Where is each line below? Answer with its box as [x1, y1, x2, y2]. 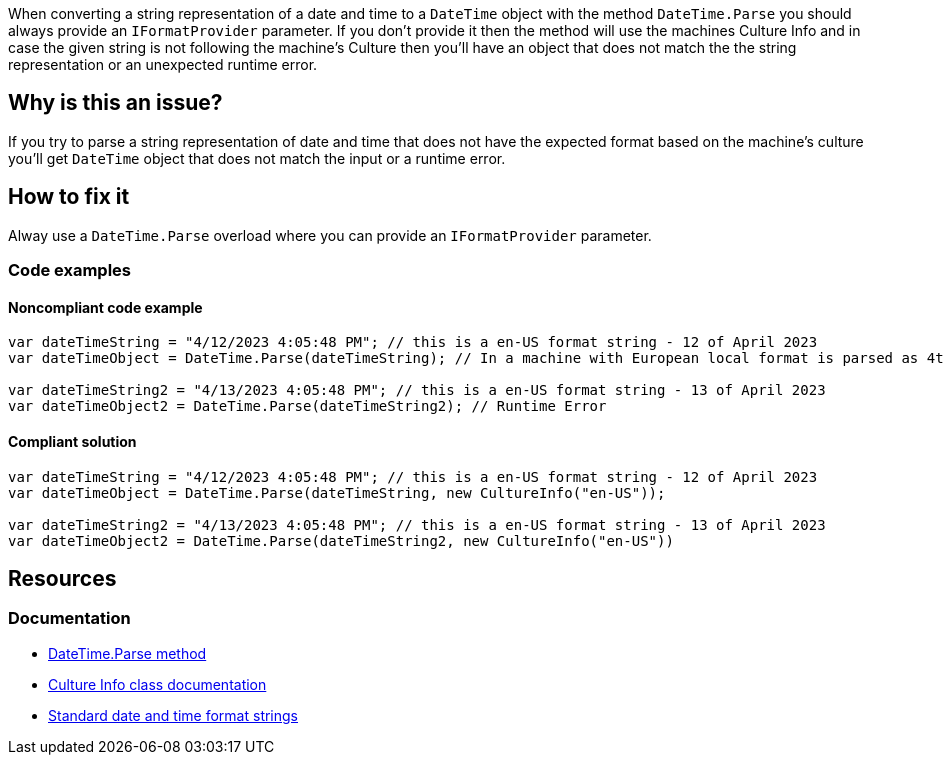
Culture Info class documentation [48, 675, 267, 693]
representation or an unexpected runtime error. [8, 56, 318, 73]
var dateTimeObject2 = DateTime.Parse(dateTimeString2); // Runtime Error [8, 398, 607, 415]
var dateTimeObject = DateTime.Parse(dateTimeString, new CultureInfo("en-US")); [8, 484, 666, 501]
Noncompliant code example [8, 298, 203, 316]
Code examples [8, 260, 132, 281]
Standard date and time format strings [48, 706, 299, 724]
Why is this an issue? [8, 90, 223, 116]
